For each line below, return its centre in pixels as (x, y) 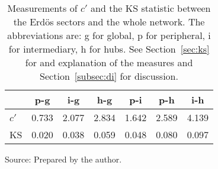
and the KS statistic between (151, 8)
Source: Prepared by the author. (63, 159)
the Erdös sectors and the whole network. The (109, 22)
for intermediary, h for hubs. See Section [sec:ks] (109, 49)
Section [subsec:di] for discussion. (109, 76)
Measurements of (42, 8)
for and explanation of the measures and (109, 62)
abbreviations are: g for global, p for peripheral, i (109, 35)
